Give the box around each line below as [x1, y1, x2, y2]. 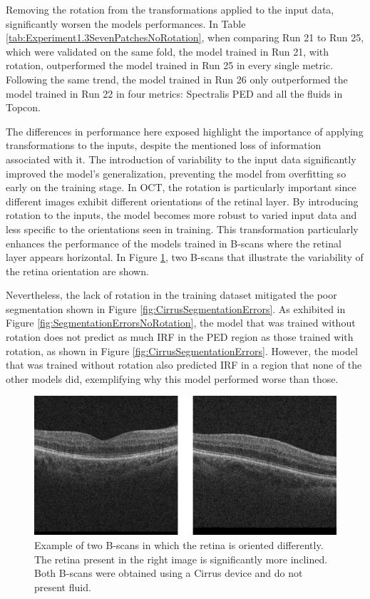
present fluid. [34, 579, 91, 594]
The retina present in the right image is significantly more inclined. [34, 551, 328, 566]
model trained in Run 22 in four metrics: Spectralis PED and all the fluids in [6, 86, 343, 101]
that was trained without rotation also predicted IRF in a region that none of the [6, 357, 362, 372]
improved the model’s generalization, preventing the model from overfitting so [6, 165, 346, 180]
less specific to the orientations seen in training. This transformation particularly [6, 221, 359, 236]
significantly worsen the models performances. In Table [6, 16, 246, 31]
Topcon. [6, 100, 41, 115]
